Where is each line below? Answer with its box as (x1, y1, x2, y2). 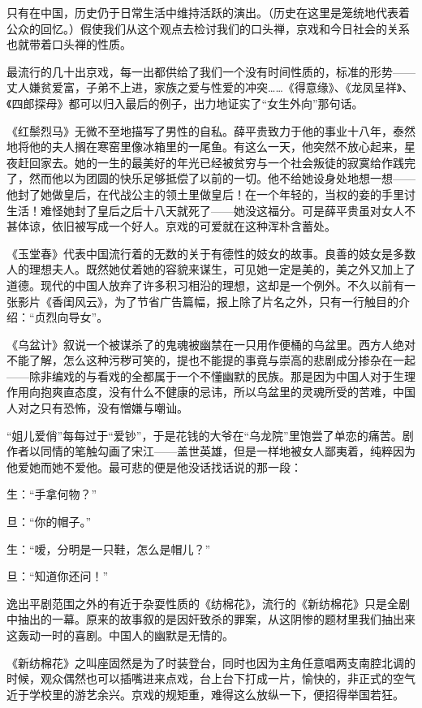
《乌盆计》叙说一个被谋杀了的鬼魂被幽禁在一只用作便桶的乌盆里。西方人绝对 (6, 335, 416, 352)
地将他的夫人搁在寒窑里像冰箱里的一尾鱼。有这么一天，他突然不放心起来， (6, 138, 404, 155)
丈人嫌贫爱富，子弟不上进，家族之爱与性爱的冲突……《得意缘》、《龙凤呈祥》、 (6, 79, 414, 96)
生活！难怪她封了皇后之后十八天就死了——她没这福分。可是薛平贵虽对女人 (6, 201, 404, 218)
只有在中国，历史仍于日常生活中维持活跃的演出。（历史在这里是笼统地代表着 (6, 4, 410, 20)
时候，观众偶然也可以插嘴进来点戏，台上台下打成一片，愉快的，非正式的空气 (6, 670, 416, 687)
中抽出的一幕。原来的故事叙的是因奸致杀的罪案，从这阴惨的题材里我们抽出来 (6, 611, 416, 628)
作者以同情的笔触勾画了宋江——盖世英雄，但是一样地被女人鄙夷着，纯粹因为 (6, 442, 416, 460)
